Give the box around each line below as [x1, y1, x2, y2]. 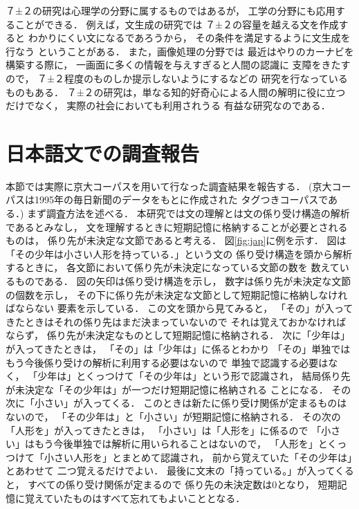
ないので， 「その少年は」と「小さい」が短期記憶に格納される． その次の [6, 409, 341, 423]
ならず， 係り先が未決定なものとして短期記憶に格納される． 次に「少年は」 [6, 328, 350, 342]
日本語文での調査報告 [6, 138, 200, 167]
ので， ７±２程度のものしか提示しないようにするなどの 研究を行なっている [6, 71, 348, 85]
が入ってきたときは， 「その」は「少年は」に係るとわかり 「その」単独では [6, 342, 351, 355]
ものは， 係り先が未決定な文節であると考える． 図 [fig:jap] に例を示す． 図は [6, 233, 347, 248]
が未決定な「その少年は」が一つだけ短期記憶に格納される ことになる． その [6, 382, 351, 396]
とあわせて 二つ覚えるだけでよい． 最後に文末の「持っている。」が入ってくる [6, 463, 354, 478]
